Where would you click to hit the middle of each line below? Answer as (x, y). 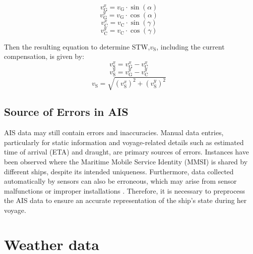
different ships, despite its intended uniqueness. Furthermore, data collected (119, 171)
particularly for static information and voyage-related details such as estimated (124, 142)
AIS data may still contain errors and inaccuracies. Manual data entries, (114, 132)
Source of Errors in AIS (66, 112)
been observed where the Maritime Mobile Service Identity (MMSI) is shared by (126, 161)
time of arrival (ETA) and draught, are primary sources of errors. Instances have (126, 152)
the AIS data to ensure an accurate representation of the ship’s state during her (126, 200)
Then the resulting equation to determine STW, (77, 46)
